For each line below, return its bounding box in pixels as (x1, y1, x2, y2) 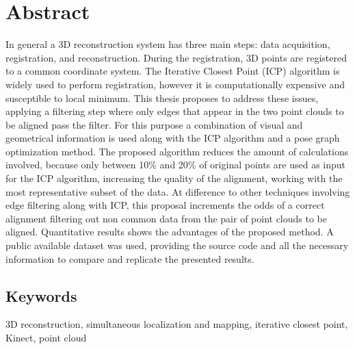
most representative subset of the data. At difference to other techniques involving (5, 184, 350, 198)
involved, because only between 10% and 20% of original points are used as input (5, 157, 345, 172)
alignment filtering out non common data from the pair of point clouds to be (5, 211, 328, 225)
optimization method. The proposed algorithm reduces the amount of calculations (5, 144, 349, 158)
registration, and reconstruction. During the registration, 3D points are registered (5, 50, 347, 64)
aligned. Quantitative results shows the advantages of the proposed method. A (5, 224, 334, 239)
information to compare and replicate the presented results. (5, 251, 254, 266)
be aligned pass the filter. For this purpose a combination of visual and (5, 117, 303, 131)
